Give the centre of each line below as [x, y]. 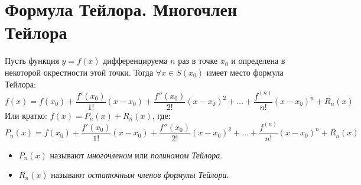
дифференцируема [135, 61]
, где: [161, 115]
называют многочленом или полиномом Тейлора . [136, 155]
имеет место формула [245, 72]
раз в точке [198, 61]
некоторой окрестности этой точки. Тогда [79, 72]
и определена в [258, 61]
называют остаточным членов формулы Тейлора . [140, 175]
